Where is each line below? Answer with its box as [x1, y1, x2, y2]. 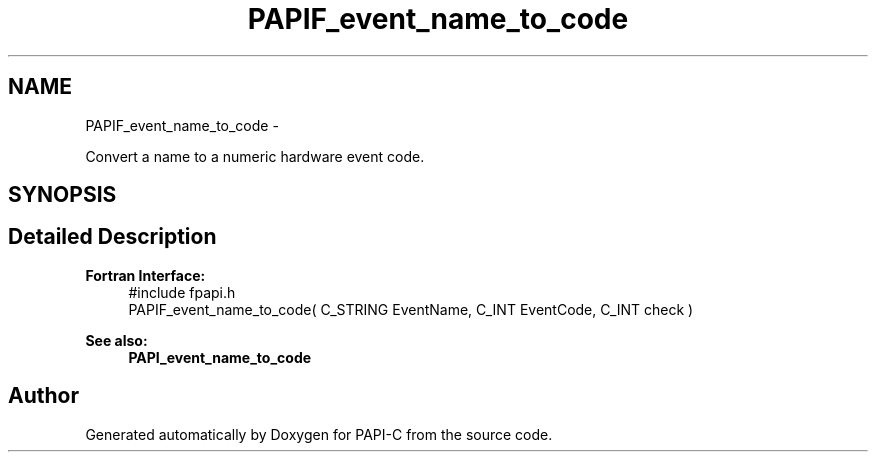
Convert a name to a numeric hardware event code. [85, 147, 425, 165]
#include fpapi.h [128, 283, 236, 301]
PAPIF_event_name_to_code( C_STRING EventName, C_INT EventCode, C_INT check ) [128, 300, 694, 318]
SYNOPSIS [8, 182, 117, 208]
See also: [85, 331, 148, 349]
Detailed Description [8, 224, 217, 250]
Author [8, 383, 79, 409]
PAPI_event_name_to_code [128, 348, 312, 366]
